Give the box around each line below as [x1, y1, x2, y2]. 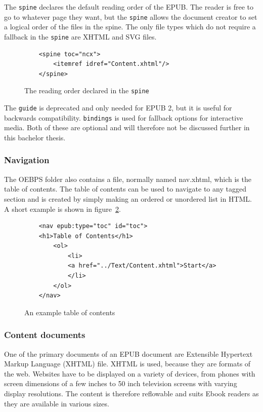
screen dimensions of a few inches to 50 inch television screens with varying [4, 378, 237, 389]
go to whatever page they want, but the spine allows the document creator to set [4, 11, 257, 22]
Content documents [4, 328, 85, 341]
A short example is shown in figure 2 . [4, 203, 121, 214]
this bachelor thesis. [4, 132, 66, 142]
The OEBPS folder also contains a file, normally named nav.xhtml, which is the [4, 173, 251, 184]
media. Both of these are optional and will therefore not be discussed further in [4, 122, 250, 133]
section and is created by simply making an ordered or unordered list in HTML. [4, 193, 252, 204]
